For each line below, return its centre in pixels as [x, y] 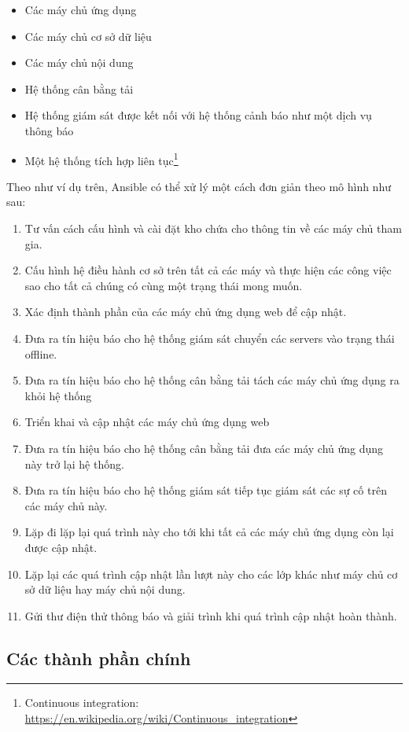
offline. [41, 353]
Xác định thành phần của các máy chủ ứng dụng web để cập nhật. [186, 312]
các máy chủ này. [66, 505]
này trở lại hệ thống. [74, 463]
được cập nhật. [61, 547]
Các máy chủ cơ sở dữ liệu [88, 36]
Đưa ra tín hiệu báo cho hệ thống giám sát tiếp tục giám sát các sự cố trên [206, 490]
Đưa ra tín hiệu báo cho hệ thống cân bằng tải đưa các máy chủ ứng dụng [204, 448]
